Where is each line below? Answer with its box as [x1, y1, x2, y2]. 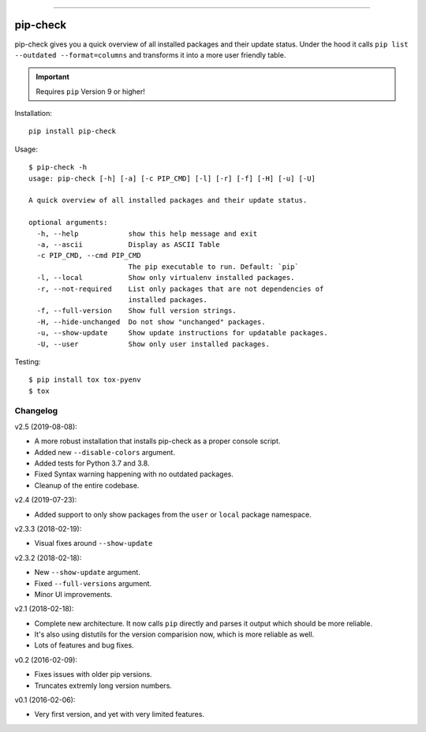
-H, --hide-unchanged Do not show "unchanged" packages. [36, 317, 266, 327]
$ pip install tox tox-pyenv [28, 375, 141, 384]
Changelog [14, 405, 58, 416]
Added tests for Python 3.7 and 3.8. [34, 458, 150, 468]
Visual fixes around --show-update [34, 539, 153, 548]
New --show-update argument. [34, 568, 141, 577]
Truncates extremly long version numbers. [34, 681, 173, 690]
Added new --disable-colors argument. [34, 447, 175, 457]
